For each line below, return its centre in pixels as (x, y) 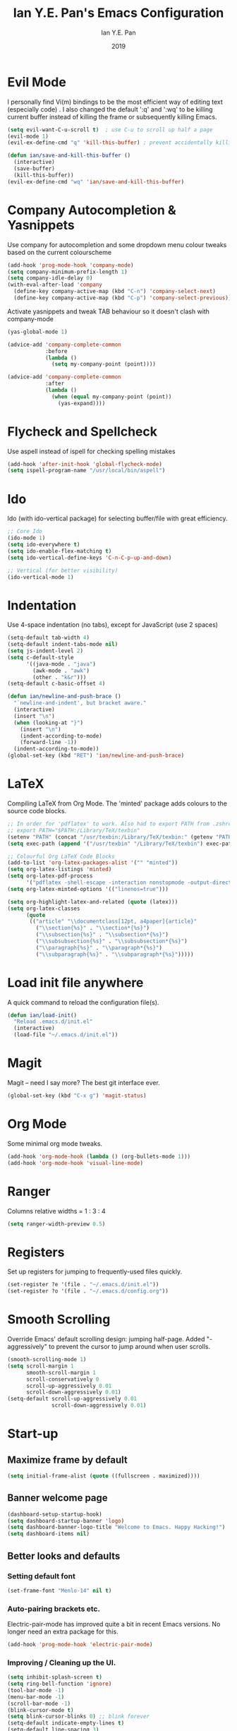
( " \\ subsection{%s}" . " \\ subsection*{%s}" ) (102, 935)
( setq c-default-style (41, 657)
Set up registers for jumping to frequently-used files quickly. (95, 1271)
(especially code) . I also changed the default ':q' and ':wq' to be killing (110, 109)
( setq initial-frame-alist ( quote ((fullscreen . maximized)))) (104, 1476)
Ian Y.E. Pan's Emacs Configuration (119, 13)
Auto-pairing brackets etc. (54, 1609)
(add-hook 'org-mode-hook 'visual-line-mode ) (75, 1163)
